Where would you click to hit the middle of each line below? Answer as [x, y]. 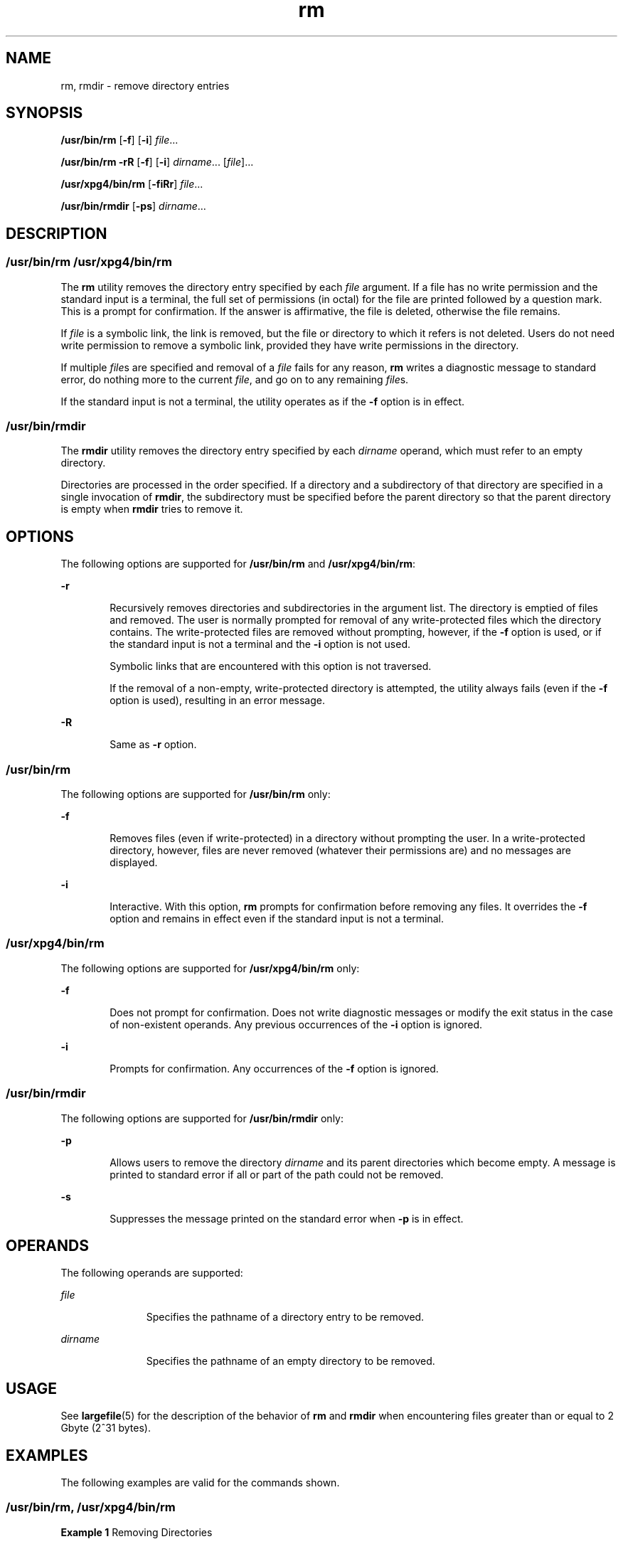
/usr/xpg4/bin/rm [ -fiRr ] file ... [132, 184]
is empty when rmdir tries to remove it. [152, 509]
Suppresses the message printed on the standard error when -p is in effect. [287, 1218]
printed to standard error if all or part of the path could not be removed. [277, 1174]
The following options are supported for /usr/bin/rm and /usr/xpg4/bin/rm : [238, 564]
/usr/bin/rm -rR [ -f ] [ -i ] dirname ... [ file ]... [157, 162]
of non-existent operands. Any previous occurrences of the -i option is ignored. [296, 1024]
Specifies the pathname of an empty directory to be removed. [291, 1361]
